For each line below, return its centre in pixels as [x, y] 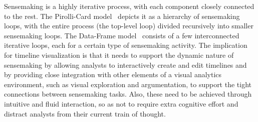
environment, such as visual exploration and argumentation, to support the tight [128, 84]
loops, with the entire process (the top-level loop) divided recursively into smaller [129, 26]
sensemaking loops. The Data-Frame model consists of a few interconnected [122, 35]
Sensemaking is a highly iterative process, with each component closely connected [129, 6]
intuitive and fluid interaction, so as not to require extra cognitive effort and [121, 103]
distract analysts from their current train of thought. [85, 113]
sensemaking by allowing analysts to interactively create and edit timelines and [125, 64]
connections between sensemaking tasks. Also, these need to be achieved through [128, 94]
